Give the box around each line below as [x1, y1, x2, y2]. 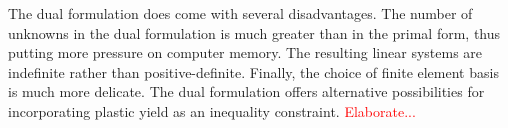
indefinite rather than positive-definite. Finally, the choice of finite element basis [8, 61, 499, 82]
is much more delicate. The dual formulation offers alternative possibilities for [8, 81, 485, 102]
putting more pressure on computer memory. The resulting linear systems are [8, 42, 483, 63]
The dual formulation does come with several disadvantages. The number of [8, 3, 473, 23]
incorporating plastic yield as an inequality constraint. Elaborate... [8, 100, 416, 121]
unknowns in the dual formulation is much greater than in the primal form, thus [8, 22, 501, 43]
